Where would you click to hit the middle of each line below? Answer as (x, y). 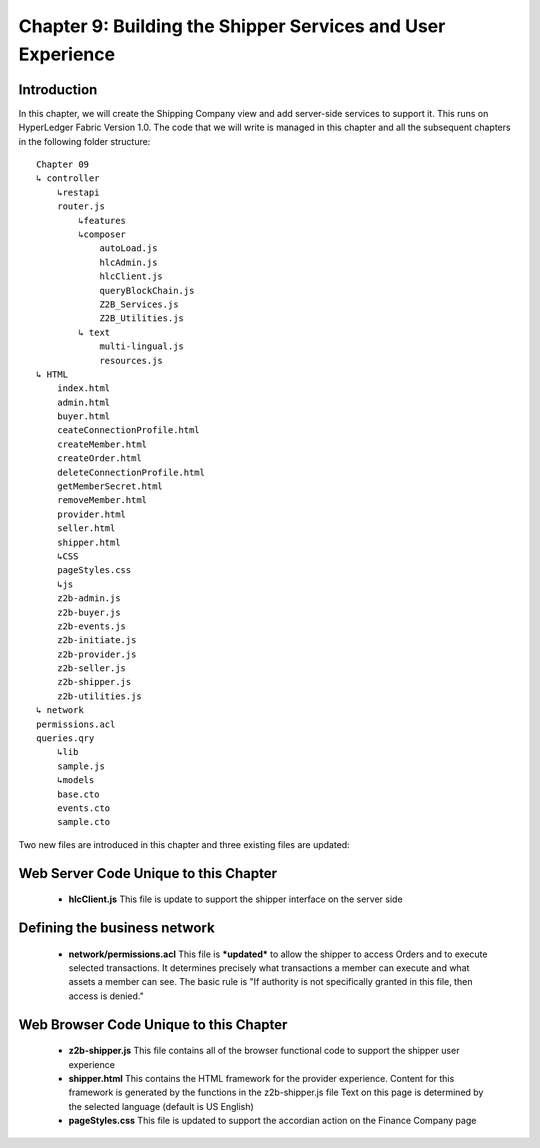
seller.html (86, 528)
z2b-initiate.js (96, 640)
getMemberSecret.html (110, 486)
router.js (80, 206)
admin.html (83, 402)
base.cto (78, 794)
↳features (102, 220)
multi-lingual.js (142, 346)
